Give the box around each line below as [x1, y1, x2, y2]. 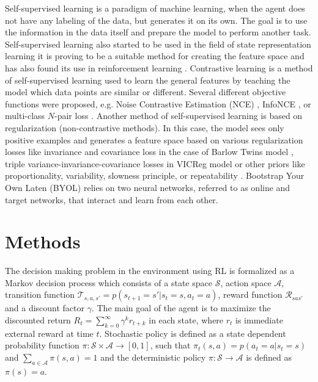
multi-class [5, 109, 45, 122]
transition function [5, 288, 75, 301]
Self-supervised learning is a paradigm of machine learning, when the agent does [5, 2, 305, 14]
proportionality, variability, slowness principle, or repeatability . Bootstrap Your [5, 169, 305, 182]
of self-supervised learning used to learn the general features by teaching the [5, 73, 290, 86]
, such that [150, 339, 191, 351]
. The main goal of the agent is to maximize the [91, 301, 271, 314]
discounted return [5, 314, 71, 326]
